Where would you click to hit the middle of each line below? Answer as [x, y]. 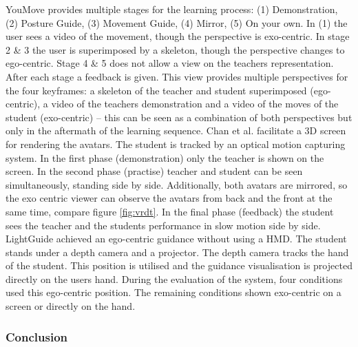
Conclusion [36, 336]
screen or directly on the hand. [71, 306]
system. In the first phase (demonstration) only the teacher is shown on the [165, 157]
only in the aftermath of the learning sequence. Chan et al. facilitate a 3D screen [176, 130]
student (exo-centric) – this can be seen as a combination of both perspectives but [179, 117]
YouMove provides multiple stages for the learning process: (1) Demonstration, [172, 9]
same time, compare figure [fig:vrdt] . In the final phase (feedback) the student [170, 211]
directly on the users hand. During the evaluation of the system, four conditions [174, 278]
